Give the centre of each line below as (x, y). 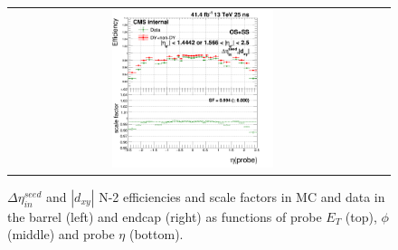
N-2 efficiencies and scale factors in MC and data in (242, 196)
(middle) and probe (61, 234)
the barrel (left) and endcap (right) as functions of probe (165, 216)
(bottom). (156, 234)
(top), (361, 216)
